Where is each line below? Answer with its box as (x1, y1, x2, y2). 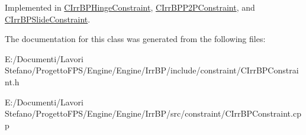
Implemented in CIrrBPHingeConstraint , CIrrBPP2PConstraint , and (5, 1, 255, 13)
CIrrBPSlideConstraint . (5, 12, 91, 25)
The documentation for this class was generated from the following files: (5, 33, 266, 45)
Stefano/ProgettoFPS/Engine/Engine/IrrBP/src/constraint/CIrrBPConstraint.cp (5, 107, 301, 120)
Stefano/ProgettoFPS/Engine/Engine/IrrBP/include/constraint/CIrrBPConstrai (5, 64, 299, 76)
